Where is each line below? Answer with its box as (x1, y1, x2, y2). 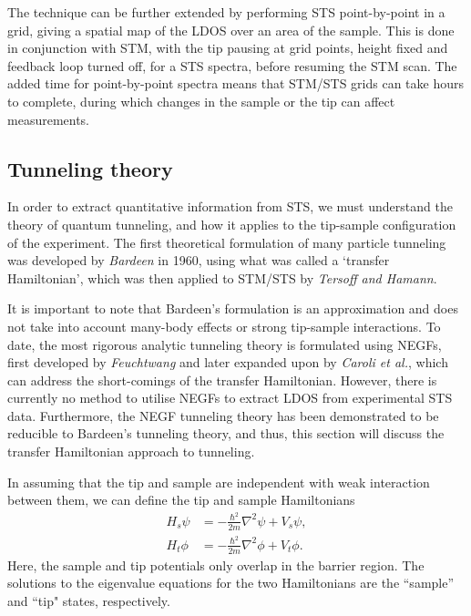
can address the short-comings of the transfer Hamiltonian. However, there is (7, 370, 437, 389)
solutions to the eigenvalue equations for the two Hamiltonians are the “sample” (7, 573, 455, 592)
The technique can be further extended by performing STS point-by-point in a (7, 3, 445, 21)
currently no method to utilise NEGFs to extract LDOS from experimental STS (7, 388, 453, 407)
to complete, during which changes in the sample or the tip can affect (7, 91, 395, 110)
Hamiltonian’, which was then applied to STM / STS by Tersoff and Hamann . (7, 268, 437, 287)
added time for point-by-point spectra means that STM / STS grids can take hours (7, 74, 465, 93)
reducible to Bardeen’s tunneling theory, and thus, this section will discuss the (7, 424, 445, 443)
